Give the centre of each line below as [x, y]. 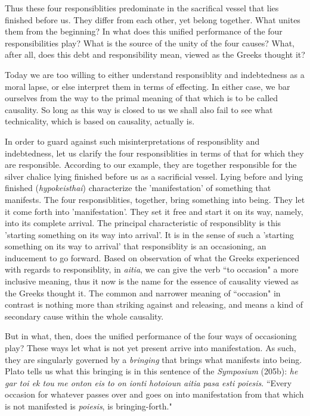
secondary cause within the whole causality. [84, 316]
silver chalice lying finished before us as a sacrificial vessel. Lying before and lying [154, 176]
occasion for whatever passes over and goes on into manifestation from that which [154, 394]
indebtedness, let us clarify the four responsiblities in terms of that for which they [154, 153]
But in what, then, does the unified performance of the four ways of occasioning [151, 336]
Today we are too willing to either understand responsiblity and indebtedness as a [155, 74]
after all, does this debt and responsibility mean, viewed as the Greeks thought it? [155, 54]
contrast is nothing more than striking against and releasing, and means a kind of [154, 304]
